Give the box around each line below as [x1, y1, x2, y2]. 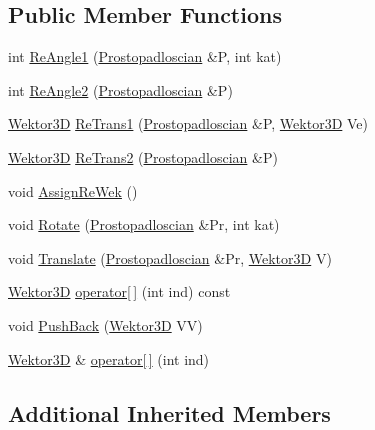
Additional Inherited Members [8, 397, 331, 428]
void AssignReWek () [8, 180, 138, 201]
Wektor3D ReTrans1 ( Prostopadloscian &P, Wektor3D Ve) [8, 113, 368, 134]
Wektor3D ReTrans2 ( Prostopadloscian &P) [8, 146, 278, 167]
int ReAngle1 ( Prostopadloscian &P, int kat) [8, 46, 282, 67]
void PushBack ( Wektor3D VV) [8, 314, 203, 335]
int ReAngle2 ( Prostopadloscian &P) [8, 79, 233, 100]
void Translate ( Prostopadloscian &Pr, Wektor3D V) [8, 247, 332, 268]
